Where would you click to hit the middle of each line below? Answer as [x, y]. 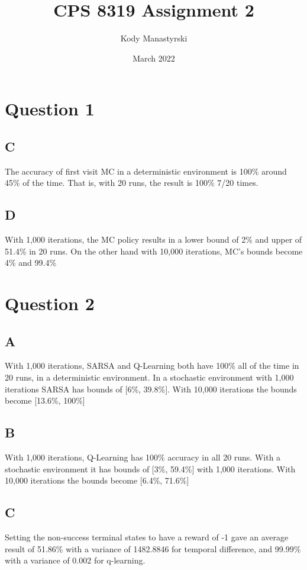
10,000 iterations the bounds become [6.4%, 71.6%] [97, 480]
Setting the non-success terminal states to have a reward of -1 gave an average [147, 537]
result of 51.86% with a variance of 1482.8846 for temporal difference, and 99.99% [153, 548]
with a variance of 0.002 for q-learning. [75, 560]
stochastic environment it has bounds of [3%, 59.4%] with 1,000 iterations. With [150, 468]
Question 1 [50, 109]
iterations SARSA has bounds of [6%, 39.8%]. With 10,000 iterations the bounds [151, 389]
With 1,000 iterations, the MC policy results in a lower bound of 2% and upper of [153, 239]
